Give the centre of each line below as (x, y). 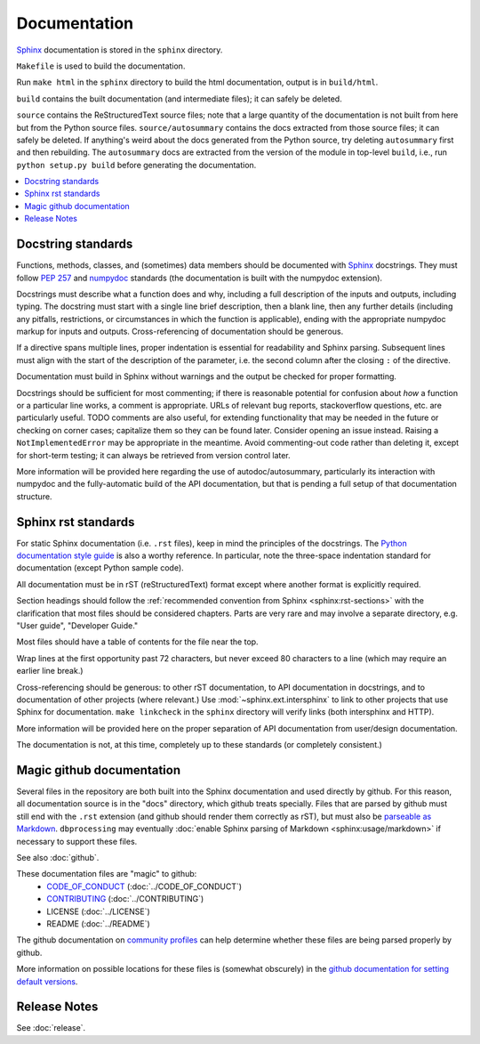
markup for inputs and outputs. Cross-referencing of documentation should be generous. (180, 332)
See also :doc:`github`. (58, 858)
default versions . (47, 981)
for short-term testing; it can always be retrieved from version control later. (153, 455)
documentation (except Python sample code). (100, 568)
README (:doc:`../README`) (98, 923)
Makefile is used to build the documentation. (101, 66)
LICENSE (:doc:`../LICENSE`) (98, 911)
